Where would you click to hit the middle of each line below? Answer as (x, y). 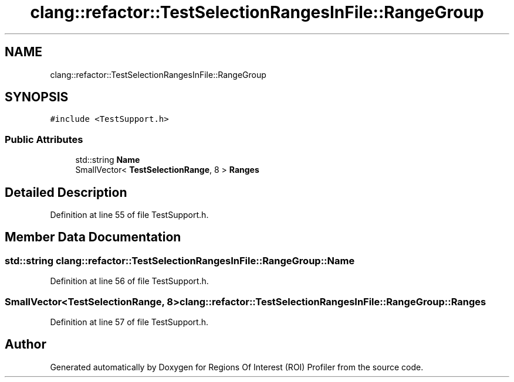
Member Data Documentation (93, 237)
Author (26, 345)
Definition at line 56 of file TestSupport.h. (129, 281)
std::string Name (108, 160)
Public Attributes (44, 139)
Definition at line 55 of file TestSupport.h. (129, 215)
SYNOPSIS (37, 97)
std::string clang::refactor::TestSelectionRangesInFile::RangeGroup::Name (180, 260)
